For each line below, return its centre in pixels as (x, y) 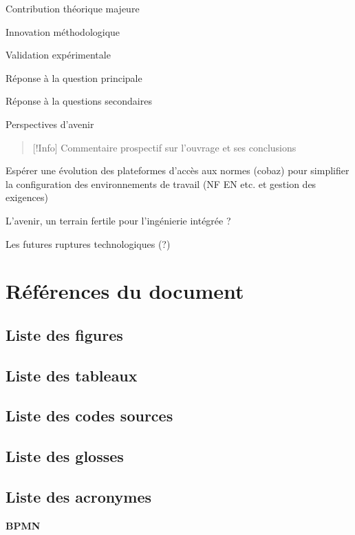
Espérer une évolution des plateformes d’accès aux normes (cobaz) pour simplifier (177, 170)
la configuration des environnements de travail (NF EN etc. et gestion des (161, 183)
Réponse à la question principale (74, 77)
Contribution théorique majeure (73, 8)
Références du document (125, 291)
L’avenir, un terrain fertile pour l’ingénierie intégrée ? (118, 220)
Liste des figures (64, 334)
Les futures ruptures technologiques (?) (88, 243)
